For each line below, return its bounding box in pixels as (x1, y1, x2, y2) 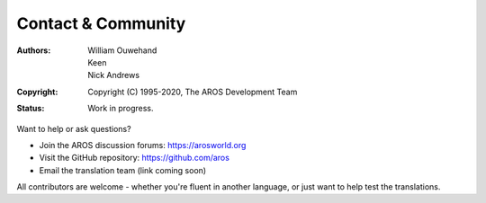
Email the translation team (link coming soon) (39, 164, 207, 175)
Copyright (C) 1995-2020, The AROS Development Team (87, 86, 298, 97)
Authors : (16, 45, 51, 56)
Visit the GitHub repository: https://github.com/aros (39, 153, 229, 163)
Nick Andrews (87, 70, 139, 81)
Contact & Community (16, 13, 186, 33)
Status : (16, 103, 45, 114)
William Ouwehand (87, 45, 157, 56)
